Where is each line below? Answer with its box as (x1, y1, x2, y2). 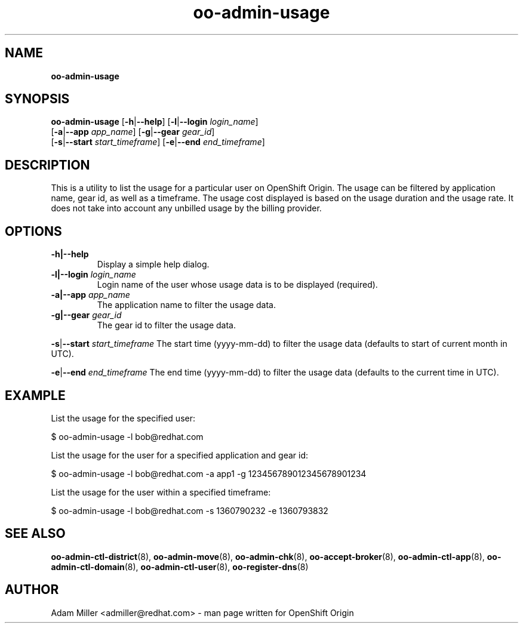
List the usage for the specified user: (51, 412, 195, 423)
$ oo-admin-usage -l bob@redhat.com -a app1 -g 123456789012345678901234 (51, 468, 367, 479)
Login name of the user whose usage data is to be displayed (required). (97, 279, 378, 290)
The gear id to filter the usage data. (97, 320, 236, 331)
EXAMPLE (5, 387, 66, 403)
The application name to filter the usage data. (97, 300, 276, 310)
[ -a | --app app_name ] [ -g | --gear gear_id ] (51, 127, 215, 137)
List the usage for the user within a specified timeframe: (51, 487, 271, 497)
